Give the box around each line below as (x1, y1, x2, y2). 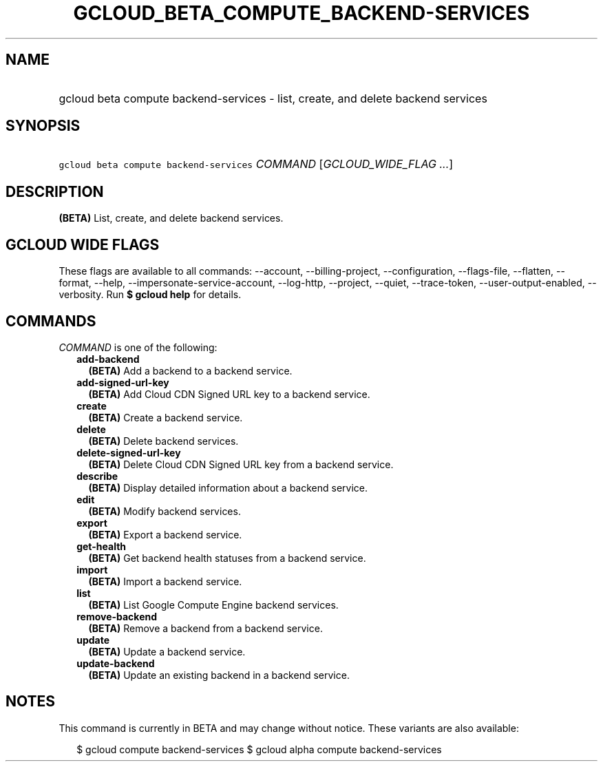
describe (76, 470, 118, 482)
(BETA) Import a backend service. (88, 575, 242, 587)
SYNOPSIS (6, 117, 81, 135)
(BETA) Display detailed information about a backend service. (88, 481, 368, 494)
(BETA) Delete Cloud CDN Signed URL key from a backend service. (88, 458, 394, 470)
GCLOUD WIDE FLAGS (6, 235, 160, 253)
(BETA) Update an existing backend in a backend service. (88, 669, 350, 681)
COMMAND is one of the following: (59, 341, 218, 353)
